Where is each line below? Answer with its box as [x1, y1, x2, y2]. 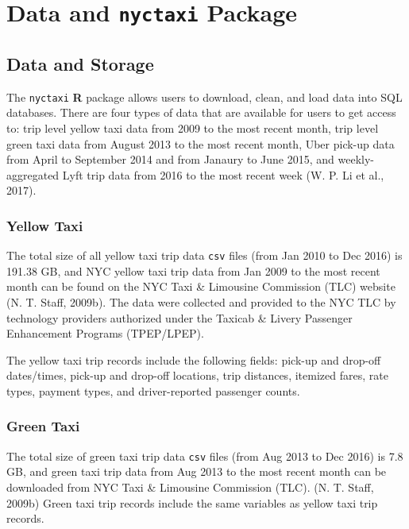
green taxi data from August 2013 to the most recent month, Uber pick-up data [6, 135, 395, 152]
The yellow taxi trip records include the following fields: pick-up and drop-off [6, 351, 381, 368]
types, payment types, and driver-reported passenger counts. [6, 382, 300, 399]
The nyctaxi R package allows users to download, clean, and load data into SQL [6, 88, 403, 105]
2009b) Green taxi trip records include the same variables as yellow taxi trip [6, 494, 378, 511]
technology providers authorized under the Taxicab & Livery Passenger [6, 309, 353, 326]
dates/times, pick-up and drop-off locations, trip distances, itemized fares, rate [6, 367, 388, 384]
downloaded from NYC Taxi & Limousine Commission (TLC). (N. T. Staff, [6, 479, 374, 496]
